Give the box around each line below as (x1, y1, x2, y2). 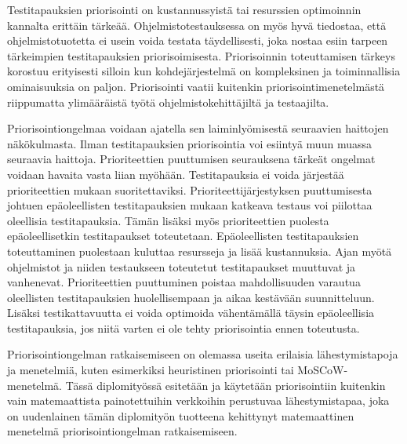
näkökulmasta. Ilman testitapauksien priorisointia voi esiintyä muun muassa (7, 135, 372, 151)
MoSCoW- (297, 362, 348, 378)
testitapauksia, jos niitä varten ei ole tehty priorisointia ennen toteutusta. (7, 319, 360, 336)
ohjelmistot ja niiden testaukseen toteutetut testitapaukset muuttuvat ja (7, 258, 356, 275)
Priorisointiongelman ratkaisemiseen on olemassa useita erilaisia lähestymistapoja (7, 346, 398, 362)
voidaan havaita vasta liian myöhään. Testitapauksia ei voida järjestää (7, 166, 344, 182)
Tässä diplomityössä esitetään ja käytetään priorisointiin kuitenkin (65, 377, 386, 393)
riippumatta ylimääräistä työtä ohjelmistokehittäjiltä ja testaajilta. (7, 93, 329, 110)
